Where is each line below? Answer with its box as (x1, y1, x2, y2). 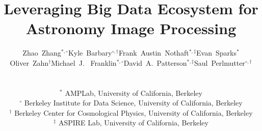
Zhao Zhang (22, 47, 61, 58)
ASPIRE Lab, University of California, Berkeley (58, 117, 208, 128)
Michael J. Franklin (51, 57, 117, 68)
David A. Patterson (123, 57, 187, 68)
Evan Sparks (196, 47, 237, 58)
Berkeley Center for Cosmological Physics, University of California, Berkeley (14, 107, 253, 118)
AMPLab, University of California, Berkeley (65, 87, 202, 98)
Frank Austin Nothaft (118, 47, 189, 58)
